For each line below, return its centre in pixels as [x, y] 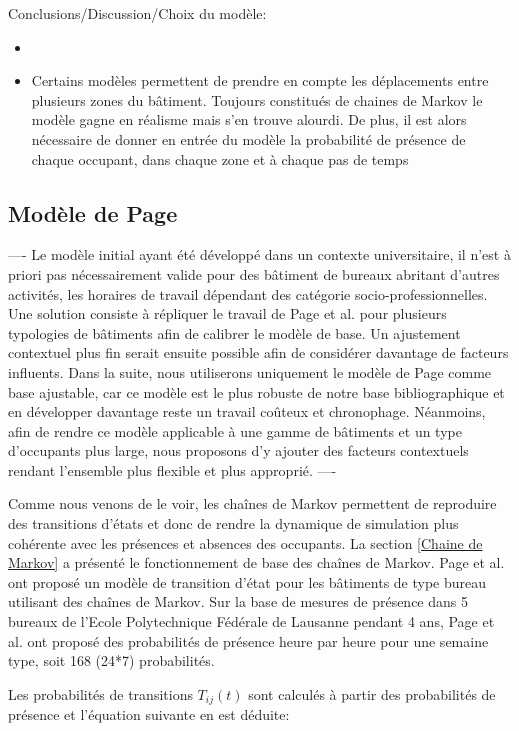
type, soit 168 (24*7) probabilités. [111, 660]
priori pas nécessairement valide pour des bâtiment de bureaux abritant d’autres [254, 273]
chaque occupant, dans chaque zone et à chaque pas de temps [220, 158]
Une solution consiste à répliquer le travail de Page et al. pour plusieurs [227, 313]
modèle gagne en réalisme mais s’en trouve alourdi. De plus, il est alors [249, 119]
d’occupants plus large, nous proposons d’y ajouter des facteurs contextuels [238, 450]
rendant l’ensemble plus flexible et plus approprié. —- [172, 469]
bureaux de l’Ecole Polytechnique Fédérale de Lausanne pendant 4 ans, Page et [251, 621]
